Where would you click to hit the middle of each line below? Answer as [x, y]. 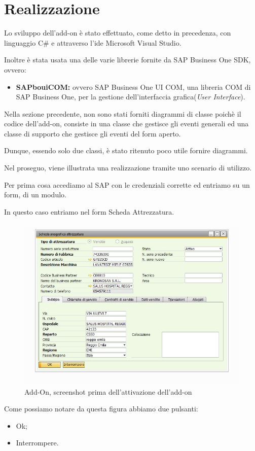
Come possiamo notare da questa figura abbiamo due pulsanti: [101, 409]
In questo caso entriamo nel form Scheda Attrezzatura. [89, 211]
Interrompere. [37, 443]
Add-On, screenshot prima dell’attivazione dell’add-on [108, 391]
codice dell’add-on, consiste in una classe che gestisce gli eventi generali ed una [126, 124]
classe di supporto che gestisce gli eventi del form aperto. [93, 133]
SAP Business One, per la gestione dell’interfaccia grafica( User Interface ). [131, 97]
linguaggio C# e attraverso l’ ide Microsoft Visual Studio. [93, 42]
